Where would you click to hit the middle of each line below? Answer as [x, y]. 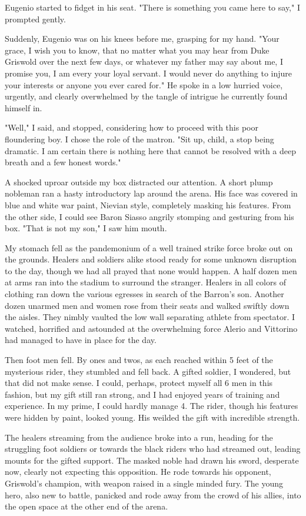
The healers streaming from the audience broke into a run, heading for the [139, 437]
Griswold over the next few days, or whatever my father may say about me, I [144, 61]
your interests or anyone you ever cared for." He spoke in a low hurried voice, [144, 84]
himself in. [24, 107]
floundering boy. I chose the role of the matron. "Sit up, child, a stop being [139, 139]
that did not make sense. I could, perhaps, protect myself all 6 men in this [139, 383]
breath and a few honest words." [63, 162]
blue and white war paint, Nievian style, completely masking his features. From [148, 204]
